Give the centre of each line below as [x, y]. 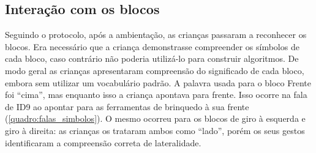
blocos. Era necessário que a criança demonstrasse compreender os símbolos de [152, 46]
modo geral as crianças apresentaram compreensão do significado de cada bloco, [155, 70]
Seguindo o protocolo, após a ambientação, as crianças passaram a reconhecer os [156, 35]
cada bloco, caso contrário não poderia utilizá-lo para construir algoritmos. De [152, 58]
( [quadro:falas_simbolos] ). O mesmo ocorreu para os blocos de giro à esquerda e [155, 118]
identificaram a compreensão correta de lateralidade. [103, 142]
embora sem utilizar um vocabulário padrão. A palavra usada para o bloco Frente [158, 82]
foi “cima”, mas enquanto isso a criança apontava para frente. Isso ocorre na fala [156, 95]
